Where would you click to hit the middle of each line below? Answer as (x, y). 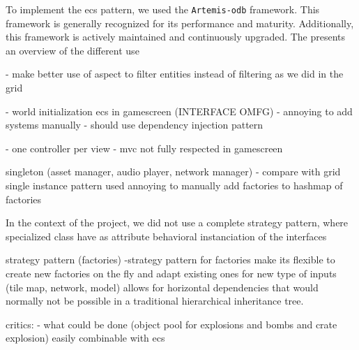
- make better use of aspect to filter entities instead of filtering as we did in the (175, 74)
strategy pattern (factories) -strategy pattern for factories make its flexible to (170, 260)
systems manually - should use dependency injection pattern (135, 125)
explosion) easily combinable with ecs (85, 338)
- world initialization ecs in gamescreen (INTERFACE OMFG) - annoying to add (179, 111)
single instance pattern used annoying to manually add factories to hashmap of (174, 185)
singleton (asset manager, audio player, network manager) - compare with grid (173, 172)
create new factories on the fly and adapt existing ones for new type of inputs (171, 273)
